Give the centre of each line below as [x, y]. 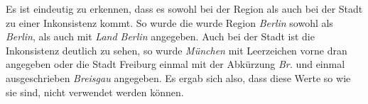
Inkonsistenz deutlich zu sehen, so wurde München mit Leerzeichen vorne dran [177, 50]
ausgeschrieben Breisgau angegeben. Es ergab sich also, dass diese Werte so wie [178, 77]
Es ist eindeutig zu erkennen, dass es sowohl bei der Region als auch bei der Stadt [184, 8]
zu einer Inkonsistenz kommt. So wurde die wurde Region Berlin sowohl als [169, 22]
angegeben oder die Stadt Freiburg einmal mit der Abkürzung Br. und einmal [175, 64]
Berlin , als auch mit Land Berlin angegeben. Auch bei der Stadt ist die [160, 36]
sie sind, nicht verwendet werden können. [95, 92]
